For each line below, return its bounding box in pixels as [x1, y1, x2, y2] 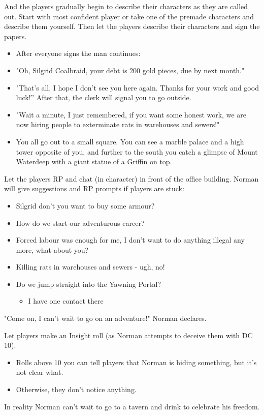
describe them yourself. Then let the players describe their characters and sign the [4, 21, 260, 32]
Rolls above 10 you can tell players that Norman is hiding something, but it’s [16, 357, 257, 367]
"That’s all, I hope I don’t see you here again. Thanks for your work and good [16, 82, 259, 93]
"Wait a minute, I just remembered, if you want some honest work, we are [16, 109, 246, 120]
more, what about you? [16, 244, 89, 255]
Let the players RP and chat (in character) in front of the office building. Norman [4, 173, 259, 184]
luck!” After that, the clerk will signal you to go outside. [16, 92, 191, 103]
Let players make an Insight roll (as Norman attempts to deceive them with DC [4, 330, 253, 340]
